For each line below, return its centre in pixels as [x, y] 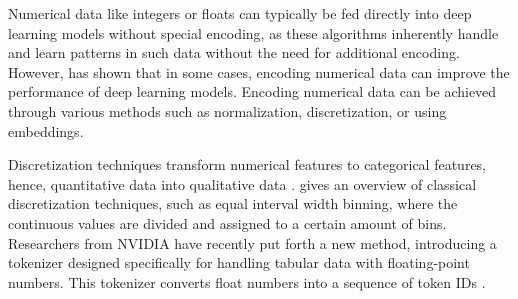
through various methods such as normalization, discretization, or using [227, 110]
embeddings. [46, 130]
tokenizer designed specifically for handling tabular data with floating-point [239, 262]
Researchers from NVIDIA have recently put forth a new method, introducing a [252, 242]
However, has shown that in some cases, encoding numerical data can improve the [259, 71]
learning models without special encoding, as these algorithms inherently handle [253, 32]
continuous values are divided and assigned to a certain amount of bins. [227, 222]
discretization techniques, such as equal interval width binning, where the [233, 203]
